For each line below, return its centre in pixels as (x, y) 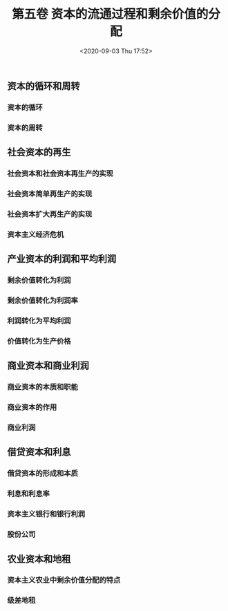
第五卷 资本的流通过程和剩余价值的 (110, 14)
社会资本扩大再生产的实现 (50, 214)
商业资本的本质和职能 (42, 387)
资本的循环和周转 (44, 86)
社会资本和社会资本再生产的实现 (60, 173)
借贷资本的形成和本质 (42, 473)
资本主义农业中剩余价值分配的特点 (64, 580)
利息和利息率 (29, 493)
